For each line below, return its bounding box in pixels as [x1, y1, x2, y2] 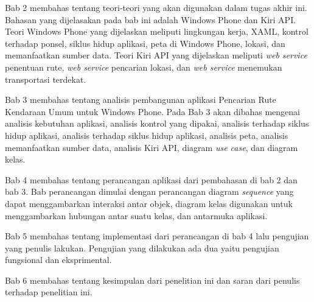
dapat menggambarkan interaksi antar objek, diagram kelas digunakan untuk [5, 197, 293, 209]
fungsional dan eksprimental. [5, 253, 112, 266]
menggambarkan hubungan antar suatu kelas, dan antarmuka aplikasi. [5, 209, 268, 222]
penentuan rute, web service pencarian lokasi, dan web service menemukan [5, 60, 282, 73]
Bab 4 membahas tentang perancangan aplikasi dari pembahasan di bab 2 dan [5, 173, 298, 186]
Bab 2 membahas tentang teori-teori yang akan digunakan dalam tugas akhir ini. [5, 1, 307, 13]
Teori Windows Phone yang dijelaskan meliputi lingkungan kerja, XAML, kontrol [5, 25, 309, 38]
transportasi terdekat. [5, 72, 86, 85]
